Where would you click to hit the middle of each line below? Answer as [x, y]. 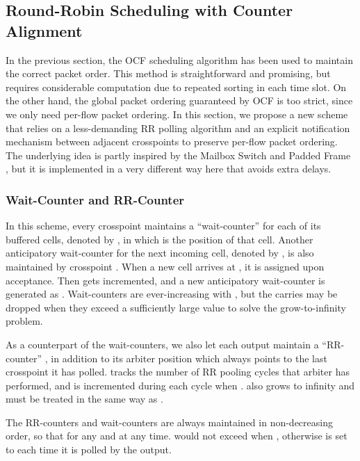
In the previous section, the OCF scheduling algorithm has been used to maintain [179, 59]
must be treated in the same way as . [84, 399]
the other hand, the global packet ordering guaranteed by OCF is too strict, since [179, 100]
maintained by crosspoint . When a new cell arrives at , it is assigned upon [165, 266]
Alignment [44, 30]
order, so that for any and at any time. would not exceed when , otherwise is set [177, 436]
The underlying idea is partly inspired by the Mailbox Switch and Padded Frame [178, 155]
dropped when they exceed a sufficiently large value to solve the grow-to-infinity [176, 307]
